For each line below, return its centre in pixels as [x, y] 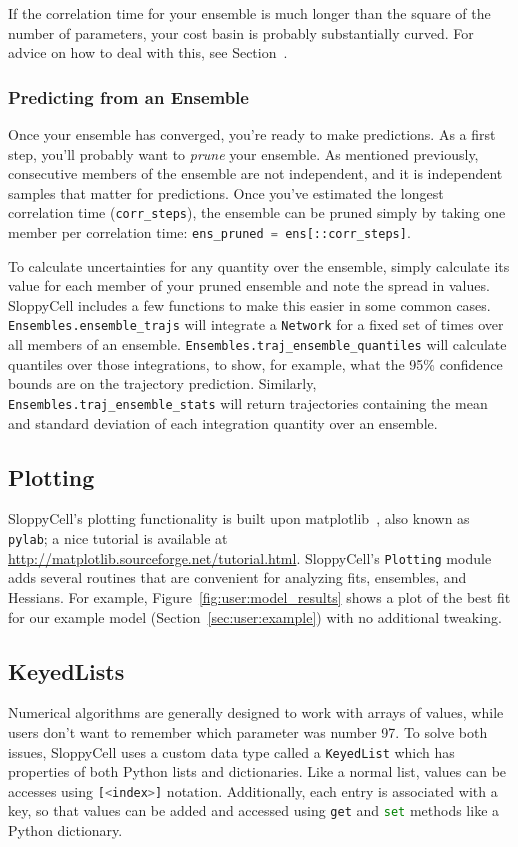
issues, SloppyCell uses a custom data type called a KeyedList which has [231, 751]
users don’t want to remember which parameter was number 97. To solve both [248, 731]
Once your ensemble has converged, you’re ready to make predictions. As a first [252, 134]
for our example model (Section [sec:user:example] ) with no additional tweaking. [255, 616]
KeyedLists [66, 670]
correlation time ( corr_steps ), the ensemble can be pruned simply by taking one [257, 212]
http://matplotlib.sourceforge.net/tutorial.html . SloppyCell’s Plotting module [250, 557]
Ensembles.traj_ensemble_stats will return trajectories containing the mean [248, 402]
